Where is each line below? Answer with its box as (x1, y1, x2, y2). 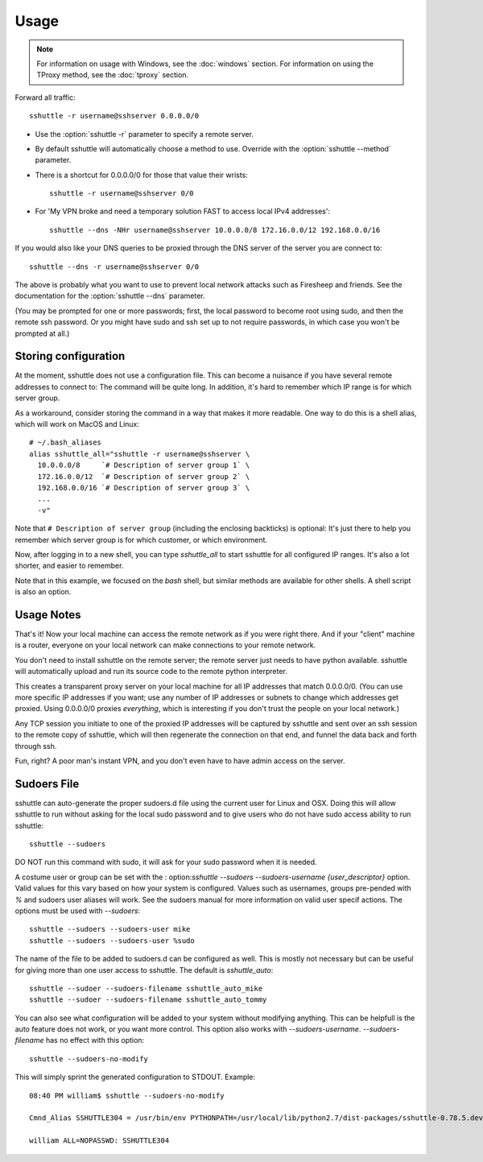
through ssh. (14, 741, 57, 751)
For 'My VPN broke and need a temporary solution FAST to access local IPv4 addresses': (35, 206, 330, 217)
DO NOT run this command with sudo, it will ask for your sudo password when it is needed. (14, 858, 317, 867)
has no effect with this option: (45, 1036, 145, 1045)
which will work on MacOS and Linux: (14, 420, 140, 429)
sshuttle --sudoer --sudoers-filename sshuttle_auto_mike (29, 983, 263, 993)
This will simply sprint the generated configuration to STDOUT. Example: (14, 1072, 256, 1082)
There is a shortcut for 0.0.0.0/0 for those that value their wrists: (35, 170, 249, 180)
